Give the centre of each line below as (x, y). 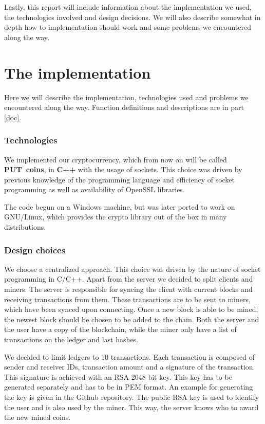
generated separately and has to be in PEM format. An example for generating (129, 387)
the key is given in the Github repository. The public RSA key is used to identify (132, 397)
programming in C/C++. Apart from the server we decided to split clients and (129, 279)
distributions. (25, 227)
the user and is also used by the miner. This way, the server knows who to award (131, 407)
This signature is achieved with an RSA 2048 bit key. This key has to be (118, 376)
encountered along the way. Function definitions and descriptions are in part (124, 107)
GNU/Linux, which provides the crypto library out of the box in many (116, 217)
